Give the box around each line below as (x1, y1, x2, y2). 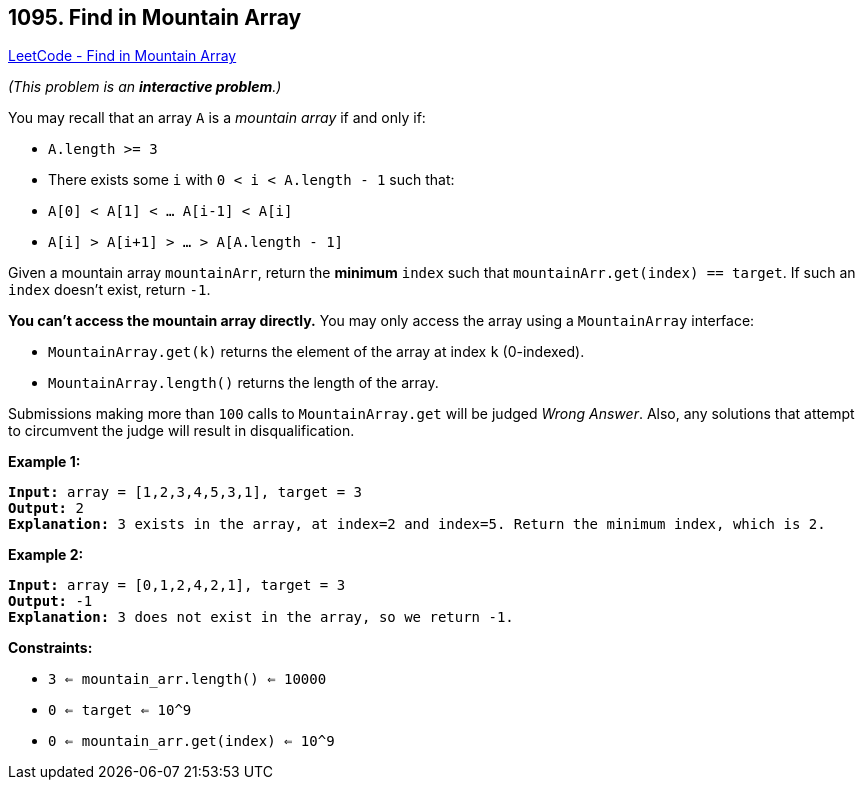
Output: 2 (8, 500, 84, 517)
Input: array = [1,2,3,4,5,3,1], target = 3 (8, 484, 363, 501)
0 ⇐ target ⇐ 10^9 (48, 702, 192, 719)
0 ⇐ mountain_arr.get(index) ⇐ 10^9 (48, 733, 335, 750)
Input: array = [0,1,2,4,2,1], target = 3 (8, 577, 346, 594)
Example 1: (8, 453, 81, 471)
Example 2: (8, 546, 84, 564)
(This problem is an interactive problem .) (8, 78, 282, 96)
